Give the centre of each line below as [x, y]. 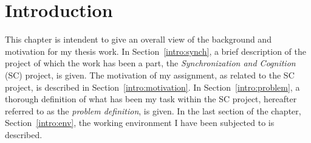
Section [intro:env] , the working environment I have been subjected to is [140, 123]
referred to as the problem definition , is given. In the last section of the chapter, [153, 110]
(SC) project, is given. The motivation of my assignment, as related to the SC [150, 75]
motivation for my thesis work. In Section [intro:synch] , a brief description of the [155, 51]
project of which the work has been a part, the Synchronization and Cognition [150, 63]
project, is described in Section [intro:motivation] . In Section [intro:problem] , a [152, 87]
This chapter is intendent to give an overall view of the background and [138, 39]
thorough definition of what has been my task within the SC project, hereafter [151, 99]
